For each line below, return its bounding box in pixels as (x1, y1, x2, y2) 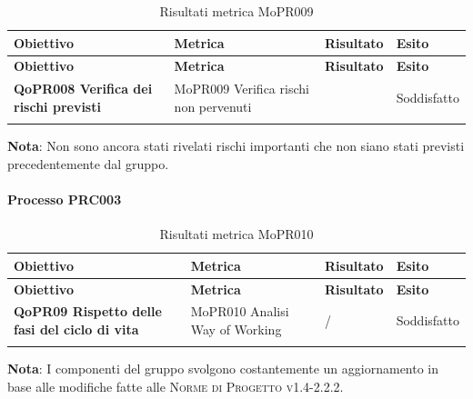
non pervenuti (174, 96, 252, 115)
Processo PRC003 (7, 190, 122, 208)
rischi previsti (14, 96, 101, 115)
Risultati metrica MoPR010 (159, 224, 314, 244)
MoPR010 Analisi (190, 302, 289, 321)
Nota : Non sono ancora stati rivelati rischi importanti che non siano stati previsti (7, 136, 465, 155)
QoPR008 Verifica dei (14, 79, 153, 98)
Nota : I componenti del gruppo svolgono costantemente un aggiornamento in (7, 359, 439, 378)
